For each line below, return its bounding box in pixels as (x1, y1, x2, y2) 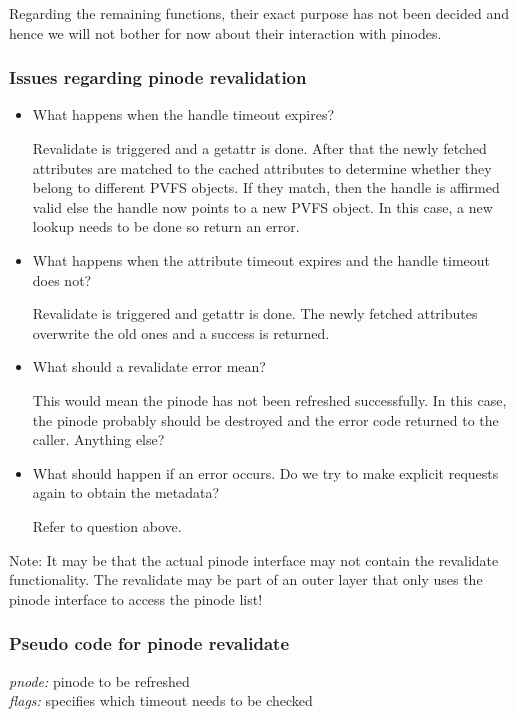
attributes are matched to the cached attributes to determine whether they (32, 157, 492, 178)
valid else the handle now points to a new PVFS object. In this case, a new (32, 196, 493, 217)
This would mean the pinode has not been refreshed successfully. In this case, (32, 389, 507, 410)
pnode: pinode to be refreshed (9, 670, 190, 691)
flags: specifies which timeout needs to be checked (9, 690, 313, 711)
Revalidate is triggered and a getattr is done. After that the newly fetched (32, 138, 487, 158)
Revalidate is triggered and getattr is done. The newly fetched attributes (32, 303, 478, 324)
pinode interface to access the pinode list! (9, 588, 263, 609)
